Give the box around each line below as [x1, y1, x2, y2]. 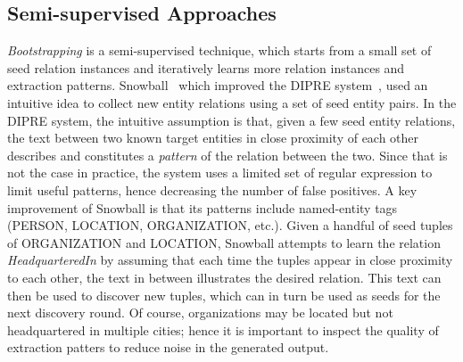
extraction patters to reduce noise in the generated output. [7, 338, 329, 357]
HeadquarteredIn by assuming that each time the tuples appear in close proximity [7, 251, 453, 269]
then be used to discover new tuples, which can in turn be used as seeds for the [7, 285, 441, 304]
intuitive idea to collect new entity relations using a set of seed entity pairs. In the [7, 93, 457, 111]
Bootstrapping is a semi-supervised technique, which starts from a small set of [7, 41, 432, 60]
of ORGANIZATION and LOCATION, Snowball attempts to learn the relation [7, 233, 441, 251]
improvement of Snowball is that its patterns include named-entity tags [7, 198, 398, 217]
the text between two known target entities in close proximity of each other [7, 128, 419, 147]
